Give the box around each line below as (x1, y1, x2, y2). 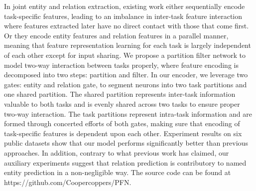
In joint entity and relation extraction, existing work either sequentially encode (4, 1, 245, 11)
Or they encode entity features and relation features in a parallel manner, (4, 30, 229, 40)
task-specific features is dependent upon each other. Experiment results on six (4, 128, 242, 138)
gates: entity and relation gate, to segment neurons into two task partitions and (4, 79, 247, 89)
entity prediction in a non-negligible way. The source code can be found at (4, 167, 231, 178)
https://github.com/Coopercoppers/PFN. (4, 177, 131, 187)
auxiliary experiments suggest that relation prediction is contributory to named (4, 157, 247, 168)
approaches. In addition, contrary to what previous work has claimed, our (4, 147, 229, 158)
